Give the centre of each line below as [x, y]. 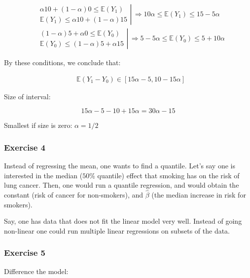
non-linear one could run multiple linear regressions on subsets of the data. [117, 230]
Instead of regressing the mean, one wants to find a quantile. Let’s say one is [120, 166]
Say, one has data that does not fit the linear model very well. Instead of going [123, 221]
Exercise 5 [25, 253]
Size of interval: [27, 96]
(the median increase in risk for [199, 195]
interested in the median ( [43, 175]
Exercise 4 [25, 147]
